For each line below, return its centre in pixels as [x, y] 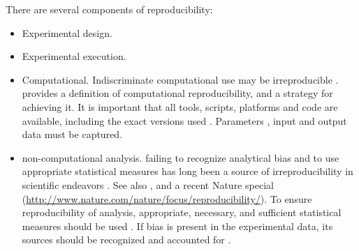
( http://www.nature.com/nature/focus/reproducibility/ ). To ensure [167, 198]
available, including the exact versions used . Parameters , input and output [184, 120]
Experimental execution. [74, 56]
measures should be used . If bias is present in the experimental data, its [177, 226]
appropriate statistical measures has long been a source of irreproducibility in [188, 171]
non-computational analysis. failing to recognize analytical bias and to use [181, 157]
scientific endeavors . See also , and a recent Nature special [148, 184]
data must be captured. [72, 134]
